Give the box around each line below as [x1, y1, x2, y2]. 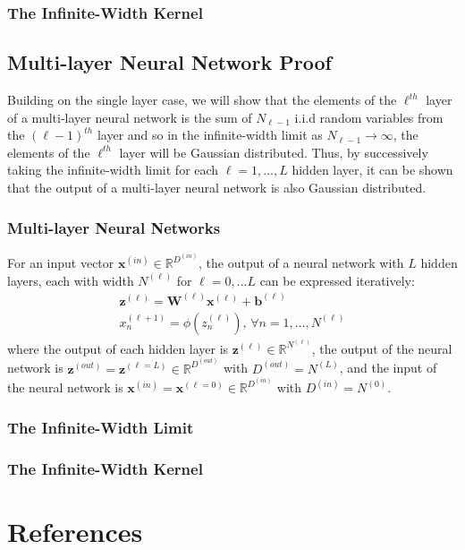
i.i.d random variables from [294, 107, 444, 126]
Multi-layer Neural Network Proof [7, 48, 332, 76]
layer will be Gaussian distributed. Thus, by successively [119, 142, 428, 161]
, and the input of [339, 358, 437, 377]
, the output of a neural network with [199, 254, 404, 272]
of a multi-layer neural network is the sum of [7, 107, 252, 126]
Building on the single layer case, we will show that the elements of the [7, 90, 397, 109]
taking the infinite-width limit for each [7, 160, 219, 179]
